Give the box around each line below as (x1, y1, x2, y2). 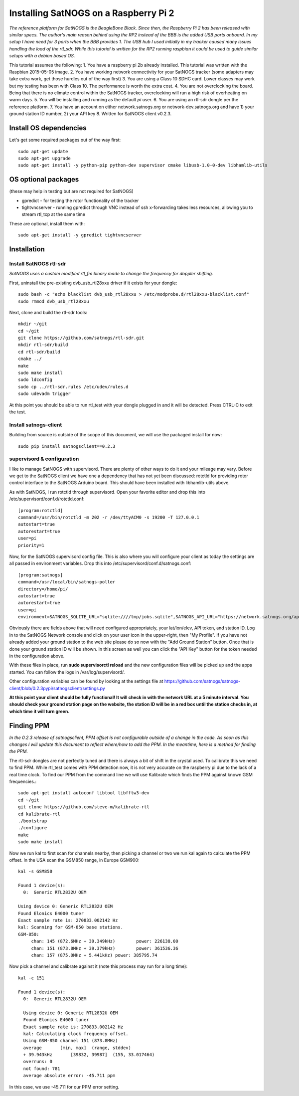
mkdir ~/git (18, 321, 47, 327)
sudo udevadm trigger (18, 391, 71, 396)
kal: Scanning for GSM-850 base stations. (18, 924, 124, 930)
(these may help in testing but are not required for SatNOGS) (9, 188, 134, 194)
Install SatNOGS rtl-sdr (9, 260, 66, 267)
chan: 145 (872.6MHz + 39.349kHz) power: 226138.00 (31, 938, 179, 944)
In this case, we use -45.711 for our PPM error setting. (9, 1084, 120, 1090)
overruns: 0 (23, 1059, 52, 1065)
